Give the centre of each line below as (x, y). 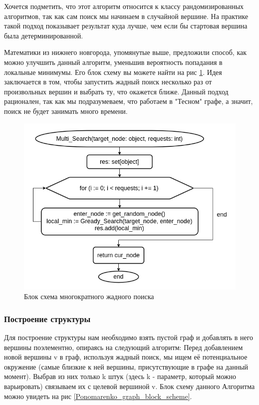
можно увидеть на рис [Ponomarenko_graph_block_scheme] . (98, 396)
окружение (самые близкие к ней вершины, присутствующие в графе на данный (126, 366)
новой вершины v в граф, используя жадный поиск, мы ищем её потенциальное (126, 357)
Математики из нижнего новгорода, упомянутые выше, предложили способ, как (126, 52)
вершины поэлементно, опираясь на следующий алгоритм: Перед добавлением (124, 347)
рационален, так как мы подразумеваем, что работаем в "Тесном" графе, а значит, (129, 101)
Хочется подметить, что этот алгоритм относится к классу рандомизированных (124, 6)
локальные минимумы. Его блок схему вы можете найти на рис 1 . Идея (113, 72)
